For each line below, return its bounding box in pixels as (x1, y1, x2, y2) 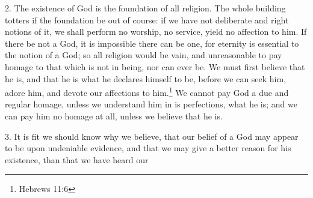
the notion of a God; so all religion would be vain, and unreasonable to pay (5, 49, 282, 61)
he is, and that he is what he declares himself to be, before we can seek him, (5, 72, 287, 85)
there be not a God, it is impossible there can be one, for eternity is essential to (5, 37, 299, 49)
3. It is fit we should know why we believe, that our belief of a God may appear (5, 130, 299, 142)
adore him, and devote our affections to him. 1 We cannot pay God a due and (5, 85, 289, 98)
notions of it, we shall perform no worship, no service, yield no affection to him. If (5, 25, 307, 38)
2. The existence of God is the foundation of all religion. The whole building (5, 2, 286, 14)
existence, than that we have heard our (5, 153, 149, 166)
